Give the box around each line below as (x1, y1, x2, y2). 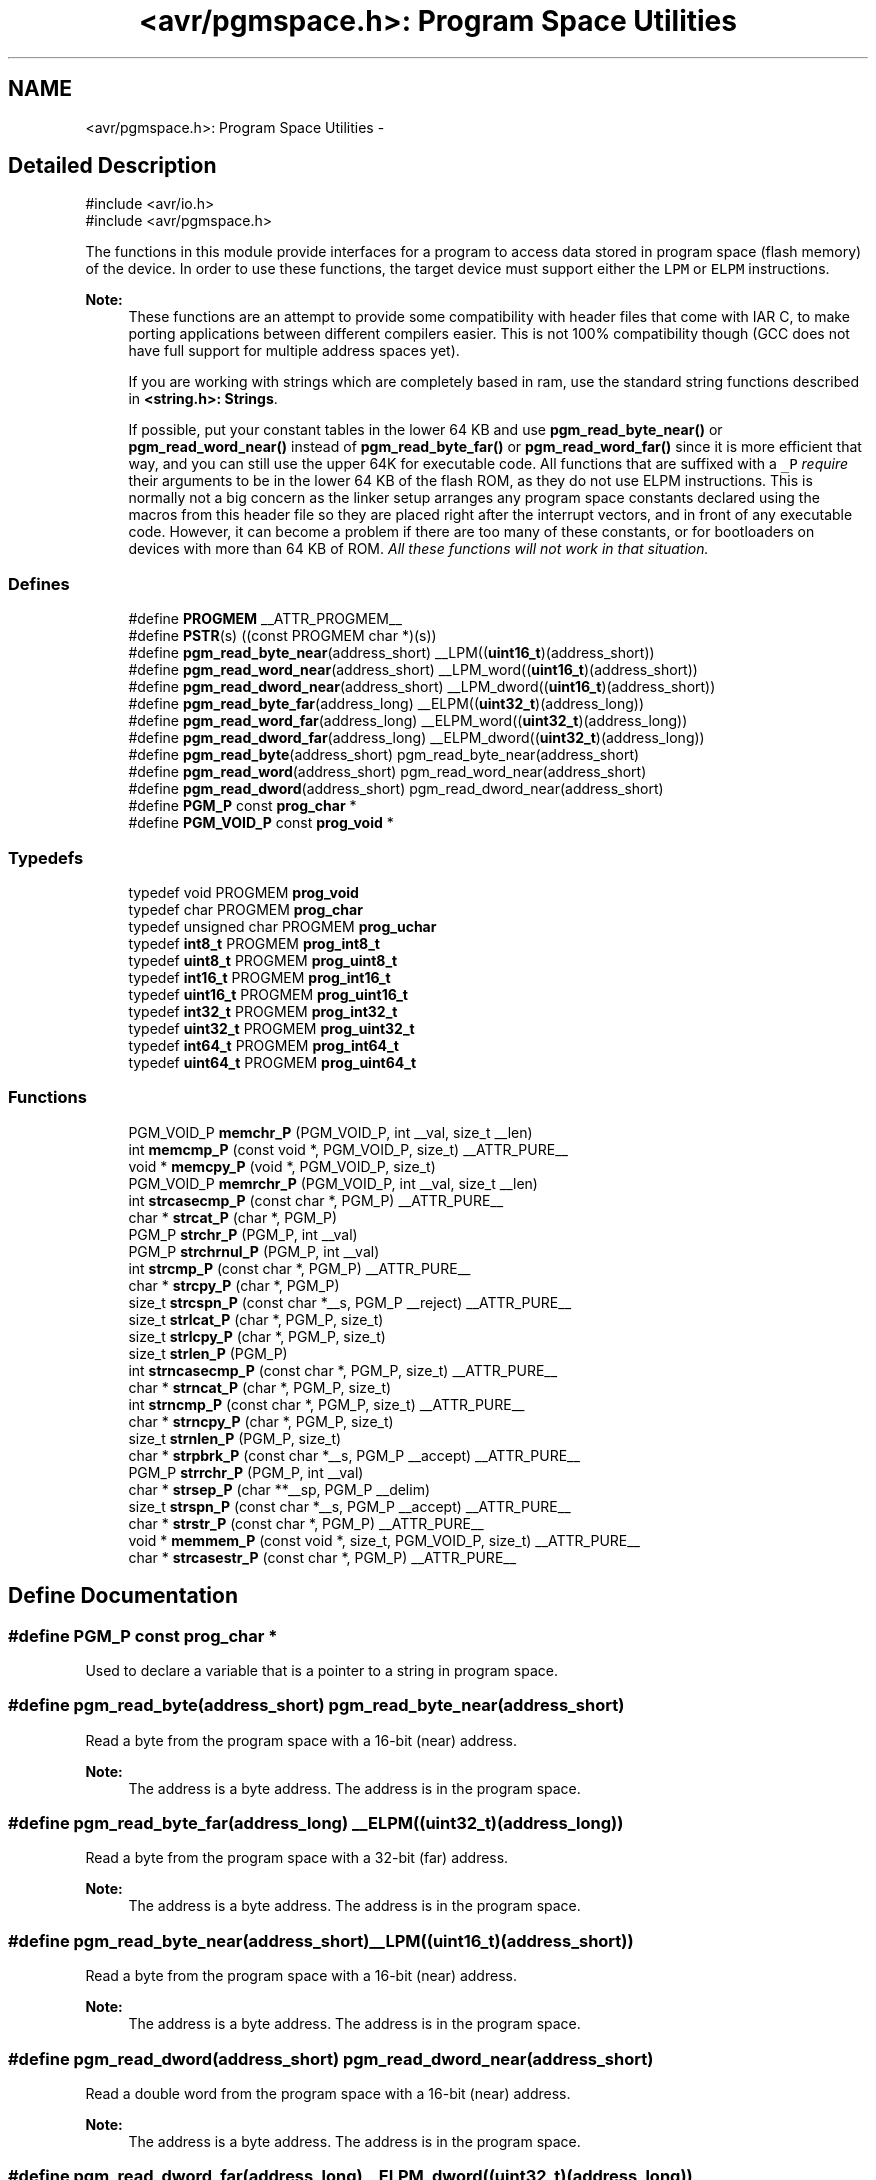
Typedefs (8, 847, 84, 868)
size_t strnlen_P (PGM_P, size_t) (128, 1429, 342, 1447)
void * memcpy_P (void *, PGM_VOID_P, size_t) (128, 1157, 436, 1175)
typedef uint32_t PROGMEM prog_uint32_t (128, 1019, 415, 1037)
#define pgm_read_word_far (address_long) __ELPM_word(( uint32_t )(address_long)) (128, 712, 688, 730)
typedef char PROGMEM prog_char (128, 900, 363, 918)
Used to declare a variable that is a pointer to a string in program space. (85, 1661, 558, 1679)
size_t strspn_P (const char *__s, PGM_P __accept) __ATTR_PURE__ (128, 1497, 571, 1515)
